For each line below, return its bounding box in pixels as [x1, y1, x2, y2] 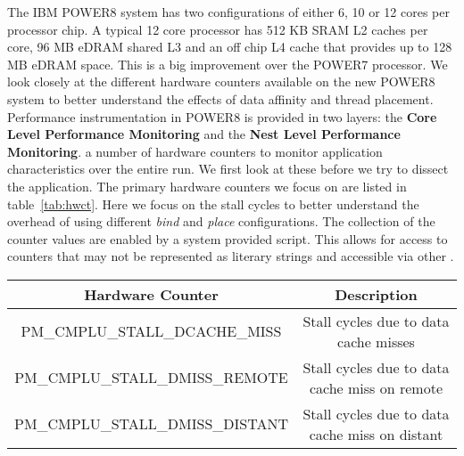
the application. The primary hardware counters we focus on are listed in [7, 176, 407, 195]
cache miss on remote [309, 377, 443, 398]
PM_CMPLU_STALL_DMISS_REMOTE [14, 367, 288, 388]
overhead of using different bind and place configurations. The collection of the [7, 212, 435, 231]
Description [335, 283, 418, 305]
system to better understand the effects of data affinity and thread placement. [7, 89, 434, 108]
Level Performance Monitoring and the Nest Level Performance [7, 125, 401, 143]
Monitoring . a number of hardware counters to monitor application [7, 142, 383, 160]
